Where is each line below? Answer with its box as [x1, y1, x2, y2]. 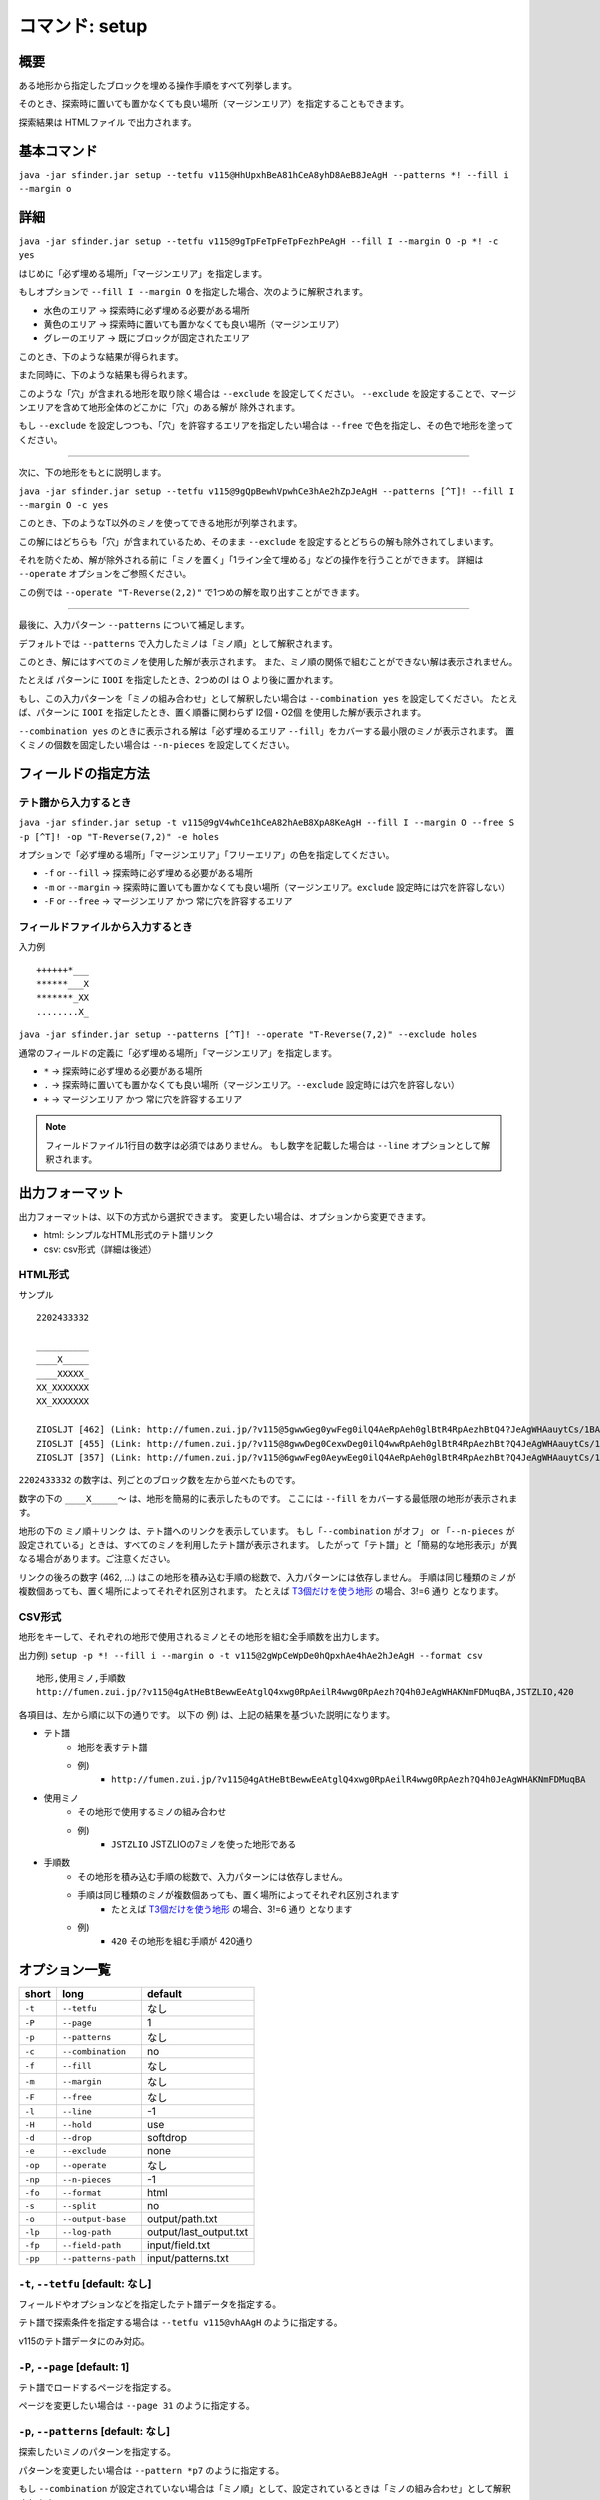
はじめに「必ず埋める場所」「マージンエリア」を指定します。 [18, 267, 268, 279]
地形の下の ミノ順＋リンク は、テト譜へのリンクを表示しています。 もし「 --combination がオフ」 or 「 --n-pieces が [18, 1525, 515, 1537]
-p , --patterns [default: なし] [18, 2425, 170, 2439]
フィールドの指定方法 [18, 765, 150, 782]
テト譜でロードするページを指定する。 [18, 2381, 177, 2393]
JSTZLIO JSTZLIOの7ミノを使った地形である [111, 1838, 297, 1850]
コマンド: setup [18, 15, 148, 37]
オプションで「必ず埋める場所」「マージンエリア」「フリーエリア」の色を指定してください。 [18, 848, 395, 860]
